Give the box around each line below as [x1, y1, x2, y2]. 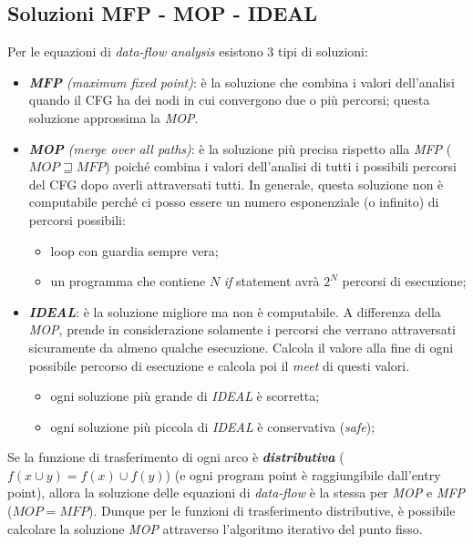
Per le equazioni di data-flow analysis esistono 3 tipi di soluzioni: [7, 42, 368, 61]
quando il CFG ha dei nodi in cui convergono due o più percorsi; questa [28, 90, 430, 109]
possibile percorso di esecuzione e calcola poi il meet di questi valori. [28, 355, 410, 375]
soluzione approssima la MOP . [28, 108, 199, 127]
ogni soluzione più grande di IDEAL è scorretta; [50, 386, 320, 405]
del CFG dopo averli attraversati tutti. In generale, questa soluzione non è [28, 174, 444, 193]
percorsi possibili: [28, 210, 126, 229]
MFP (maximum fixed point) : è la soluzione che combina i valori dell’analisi [28, 72, 455, 91]
